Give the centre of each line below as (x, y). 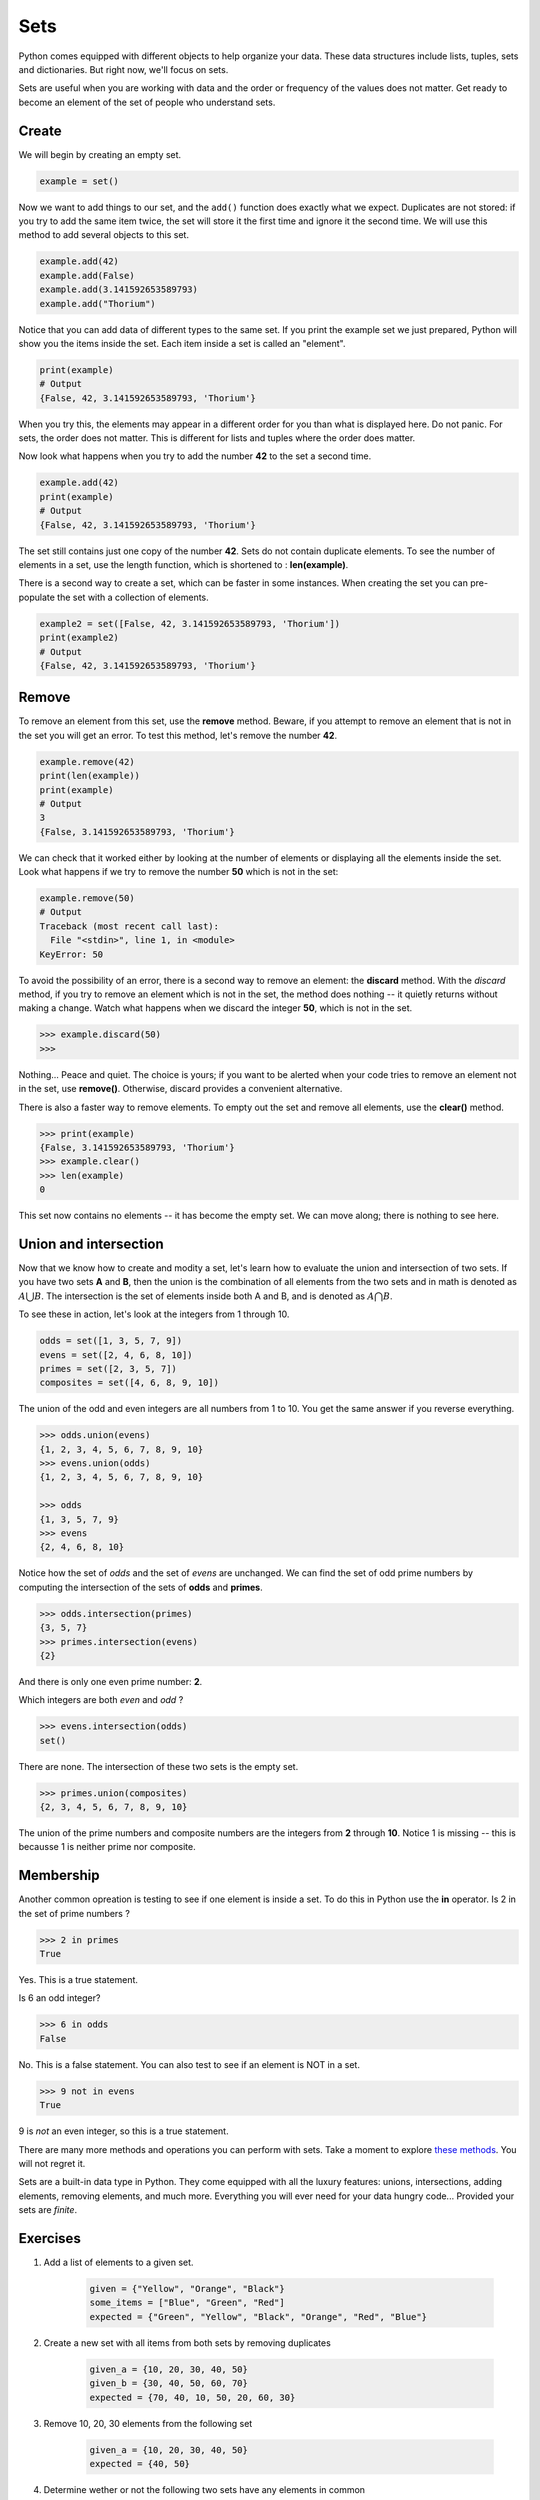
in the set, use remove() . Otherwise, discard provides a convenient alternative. (180, 1089)
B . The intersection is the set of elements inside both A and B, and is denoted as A (204, 1296)
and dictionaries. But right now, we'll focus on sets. (123, 69)
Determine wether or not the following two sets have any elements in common (204, 2489)
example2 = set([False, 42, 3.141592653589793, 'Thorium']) (190, 623)
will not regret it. (52, 2163)
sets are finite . (48, 2210)
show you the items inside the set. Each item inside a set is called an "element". (182, 343)
